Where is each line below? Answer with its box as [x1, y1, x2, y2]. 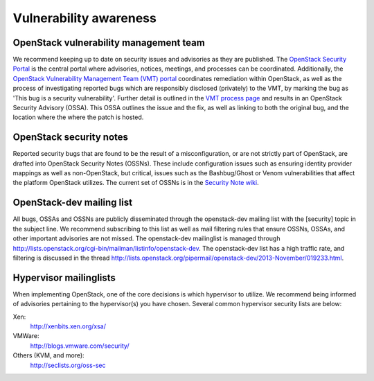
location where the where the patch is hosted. [12, 113, 144, 121]
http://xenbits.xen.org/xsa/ [30, 322, 107, 330]
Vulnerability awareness [12, 10, 157, 26]
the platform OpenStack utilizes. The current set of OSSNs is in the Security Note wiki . [12, 179, 259, 187]
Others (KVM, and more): [12, 351, 84, 360]
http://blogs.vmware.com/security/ [30, 342, 130, 350]
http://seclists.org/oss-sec [30, 361, 106, 369]
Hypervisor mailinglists [12, 272, 116, 283]
